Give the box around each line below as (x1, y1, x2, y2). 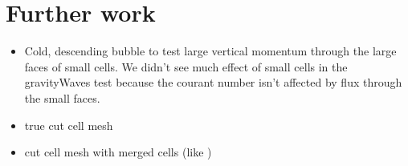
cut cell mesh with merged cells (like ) (24, 144, 212, 160)
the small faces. (24, 89, 100, 106)
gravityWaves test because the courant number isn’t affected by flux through (24, 74, 402, 91)
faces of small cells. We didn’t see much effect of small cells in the (24, 58, 348, 75)
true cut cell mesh (24, 116, 113, 133)
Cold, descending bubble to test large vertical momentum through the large (24, 43, 397, 59)
